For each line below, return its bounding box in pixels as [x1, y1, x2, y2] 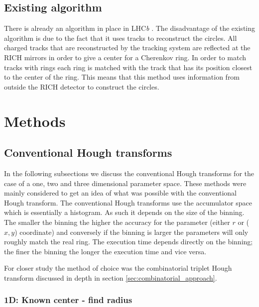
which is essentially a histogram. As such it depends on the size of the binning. [4, 207, 245, 217]
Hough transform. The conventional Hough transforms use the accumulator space [4, 197, 252, 207]
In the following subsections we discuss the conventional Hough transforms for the [4, 168, 254, 178]
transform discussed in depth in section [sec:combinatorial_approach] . [4, 272, 217, 283]
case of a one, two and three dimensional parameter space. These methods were [4, 178, 247, 188]
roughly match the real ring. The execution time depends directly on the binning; [4, 236, 253, 247]
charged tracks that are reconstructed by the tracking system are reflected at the [4, 42, 251, 53]
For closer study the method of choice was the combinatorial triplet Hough [4, 263, 232, 273]
